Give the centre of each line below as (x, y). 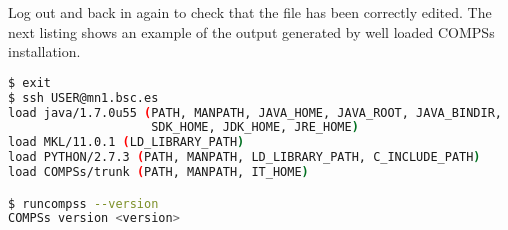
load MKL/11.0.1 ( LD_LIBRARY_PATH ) (126, 142)
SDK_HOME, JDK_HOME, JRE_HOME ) (255, 127)
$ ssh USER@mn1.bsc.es (83, 97)
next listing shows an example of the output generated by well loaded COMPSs (251, 31)
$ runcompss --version (83, 203)
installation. (44, 51)
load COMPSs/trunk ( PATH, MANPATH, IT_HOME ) (158, 172)
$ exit (29, 82)
